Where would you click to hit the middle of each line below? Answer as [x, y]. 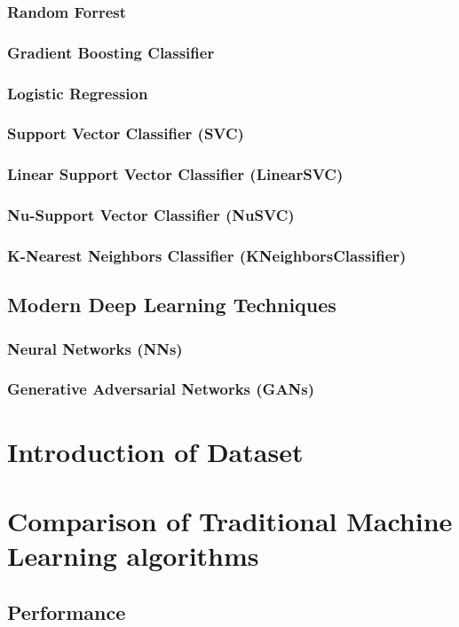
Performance [67, 611]
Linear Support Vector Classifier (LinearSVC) [175, 174]
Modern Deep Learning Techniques [172, 305]
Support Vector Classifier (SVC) [126, 133]
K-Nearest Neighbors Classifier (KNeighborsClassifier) [207, 255]
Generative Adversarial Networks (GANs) [161, 389]
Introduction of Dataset [155, 451]
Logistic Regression [78, 93]
